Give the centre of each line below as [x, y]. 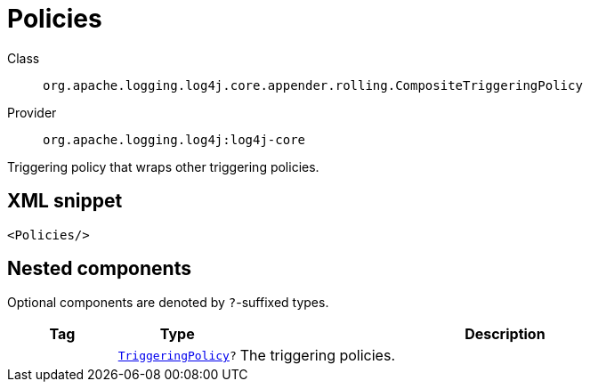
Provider [32, 112]
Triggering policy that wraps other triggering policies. [163, 166]
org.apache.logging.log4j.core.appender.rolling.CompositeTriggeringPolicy [313, 85]
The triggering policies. [317, 356]
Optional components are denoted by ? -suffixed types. [168, 303]
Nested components [99, 269]
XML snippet [65, 201]
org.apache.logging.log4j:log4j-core [174, 139]
